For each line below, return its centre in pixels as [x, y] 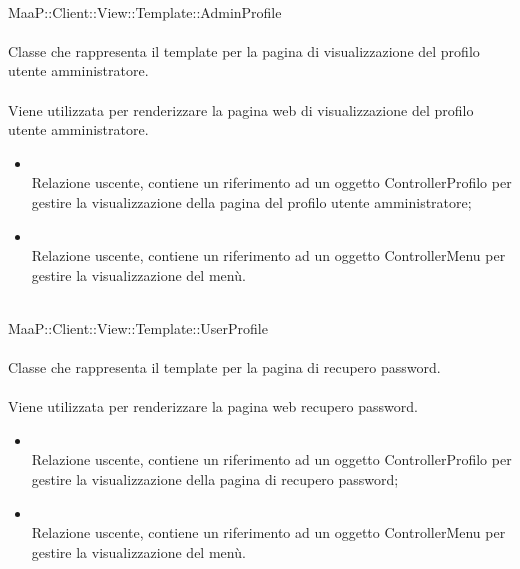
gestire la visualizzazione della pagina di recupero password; [215, 479]
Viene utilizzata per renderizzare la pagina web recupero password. [213, 406]
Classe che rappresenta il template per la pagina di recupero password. [224, 367]
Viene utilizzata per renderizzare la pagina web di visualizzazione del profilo [241, 109]
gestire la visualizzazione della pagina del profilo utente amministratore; [251, 201]
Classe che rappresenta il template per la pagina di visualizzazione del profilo [244, 50]
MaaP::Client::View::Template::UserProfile [138, 327]
